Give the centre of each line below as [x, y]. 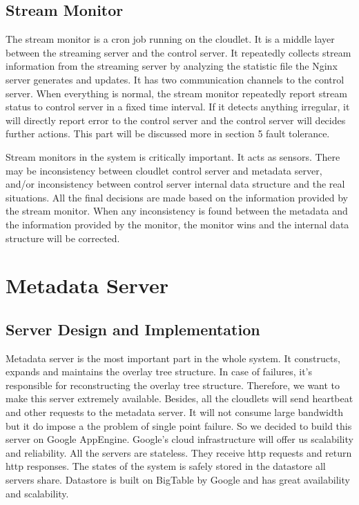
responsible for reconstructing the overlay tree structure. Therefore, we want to [173, 385]
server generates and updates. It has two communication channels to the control [175, 79]
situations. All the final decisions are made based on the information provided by [177, 197]
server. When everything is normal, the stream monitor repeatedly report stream [176, 93]
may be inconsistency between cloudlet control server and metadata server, [164, 170]
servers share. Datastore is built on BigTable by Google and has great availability [178, 480]
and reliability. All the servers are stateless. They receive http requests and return [179, 452]
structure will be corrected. [63, 238]
